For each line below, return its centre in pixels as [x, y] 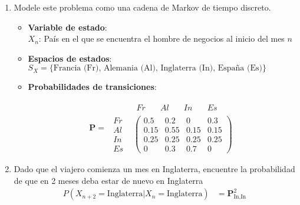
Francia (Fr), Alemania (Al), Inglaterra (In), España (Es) [158, 68]
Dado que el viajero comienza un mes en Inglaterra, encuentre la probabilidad [154, 169]
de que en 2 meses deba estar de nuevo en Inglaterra [108, 180]
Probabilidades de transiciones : [92, 87]
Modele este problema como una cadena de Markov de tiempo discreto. [142, 7]
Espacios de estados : [70, 58]
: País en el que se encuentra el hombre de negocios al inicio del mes [161, 38]
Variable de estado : [67, 27]
